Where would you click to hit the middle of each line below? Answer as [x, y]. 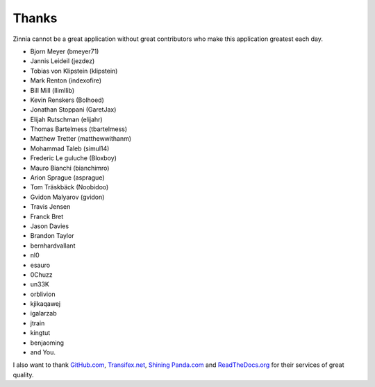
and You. [43, 352]
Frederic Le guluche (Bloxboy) [74, 158]
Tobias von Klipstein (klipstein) [74, 71]
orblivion [43, 294]
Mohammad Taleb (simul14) [70, 148]
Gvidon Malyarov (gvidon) [67, 197]
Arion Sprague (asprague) [67, 178]
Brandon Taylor [52, 236]
